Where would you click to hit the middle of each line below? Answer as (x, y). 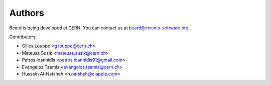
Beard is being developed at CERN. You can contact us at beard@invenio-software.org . (100, 28)
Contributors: (23, 37)
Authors (27, 13)
